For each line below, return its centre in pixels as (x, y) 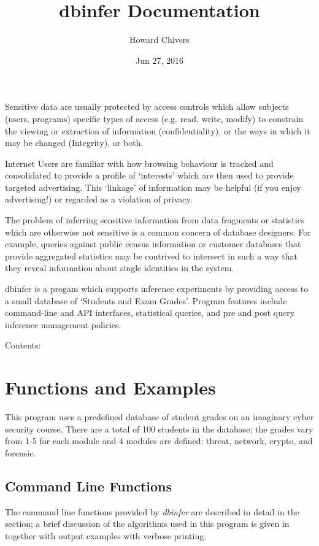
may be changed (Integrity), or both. (74, 143)
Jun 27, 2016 (159, 60)
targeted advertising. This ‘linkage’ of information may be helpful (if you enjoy (153, 187)
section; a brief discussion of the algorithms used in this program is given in (147, 524)
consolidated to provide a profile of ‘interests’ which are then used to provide (149, 175)
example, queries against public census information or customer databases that (153, 244)
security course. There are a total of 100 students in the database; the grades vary (159, 429)
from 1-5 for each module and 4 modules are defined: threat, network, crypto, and (159, 441)
